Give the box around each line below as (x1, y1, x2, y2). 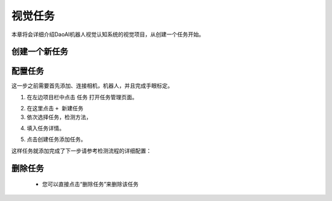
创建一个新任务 (11, 47, 68, 57)
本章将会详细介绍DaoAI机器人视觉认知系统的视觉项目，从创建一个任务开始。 (11, 31, 205, 38)
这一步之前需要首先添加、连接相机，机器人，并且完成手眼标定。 (11, 82, 173, 89)
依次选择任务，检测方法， (26, 113, 92, 121)
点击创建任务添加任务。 (26, 135, 86, 143)
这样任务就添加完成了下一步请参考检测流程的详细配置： (11, 147, 152, 154)
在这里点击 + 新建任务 (26, 105, 84, 112)
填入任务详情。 (26, 124, 65, 132)
